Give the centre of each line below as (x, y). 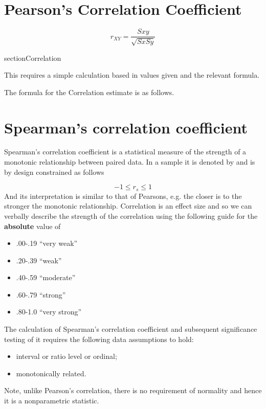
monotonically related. (51, 373)
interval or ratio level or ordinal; (66, 356)
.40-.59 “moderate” (46, 277)
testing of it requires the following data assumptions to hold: (99, 339)
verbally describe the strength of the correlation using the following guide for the (131, 215)
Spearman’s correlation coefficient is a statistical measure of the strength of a (125, 152)
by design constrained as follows (54, 172)
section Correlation (33, 58)
